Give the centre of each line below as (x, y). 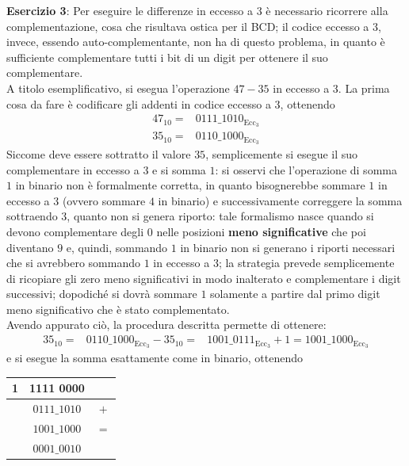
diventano (30, 247)
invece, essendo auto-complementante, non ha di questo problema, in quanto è (196, 42)
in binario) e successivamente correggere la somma (280, 200)
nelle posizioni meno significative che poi (261, 231)
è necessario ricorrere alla (327, 10)
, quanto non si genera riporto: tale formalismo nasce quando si (220, 216)
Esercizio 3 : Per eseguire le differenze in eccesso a (130, 10)
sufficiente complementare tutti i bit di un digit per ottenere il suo (167, 57)
